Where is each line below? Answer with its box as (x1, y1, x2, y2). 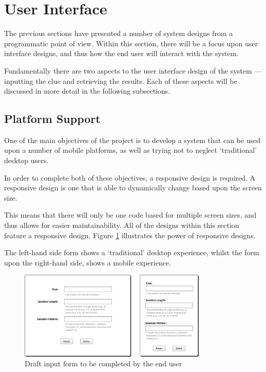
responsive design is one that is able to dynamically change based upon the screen (4, 182, 262, 193)
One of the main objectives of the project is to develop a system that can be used (4, 134, 260, 145)
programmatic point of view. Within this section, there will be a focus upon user (4, 38, 258, 48)
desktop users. (4, 155, 49, 166)
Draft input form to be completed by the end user (25, 358, 182, 369)
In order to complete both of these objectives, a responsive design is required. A (4, 172, 256, 183)
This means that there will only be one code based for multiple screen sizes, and (4, 209, 256, 220)
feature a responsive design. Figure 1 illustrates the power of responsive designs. (4, 229, 256, 240)
